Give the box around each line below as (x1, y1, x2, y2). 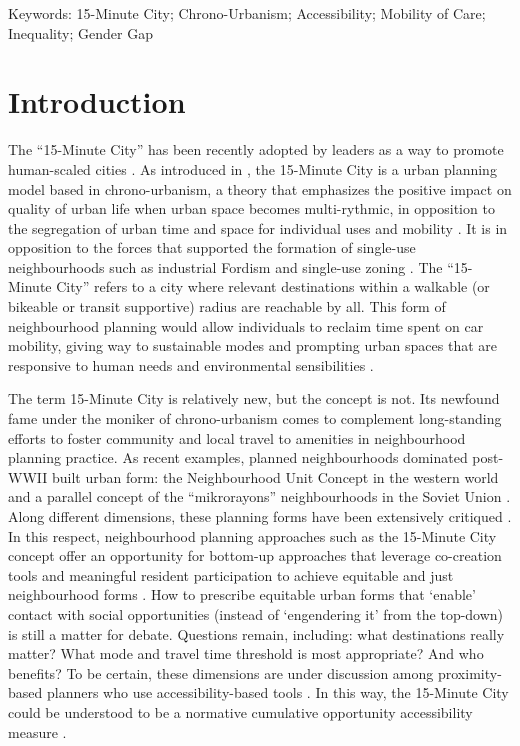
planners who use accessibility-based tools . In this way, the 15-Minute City (46, 682, 509, 703)
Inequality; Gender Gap (8, 22, 153, 43)
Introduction (8, 81, 186, 122)
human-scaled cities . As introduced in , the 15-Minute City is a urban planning (8, 158, 497, 179)
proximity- (437, 662, 502, 683)
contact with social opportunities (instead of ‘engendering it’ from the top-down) (8, 603, 504, 624)
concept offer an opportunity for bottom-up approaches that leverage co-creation (8, 545, 502, 566)
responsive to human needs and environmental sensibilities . (8, 354, 374, 375)
